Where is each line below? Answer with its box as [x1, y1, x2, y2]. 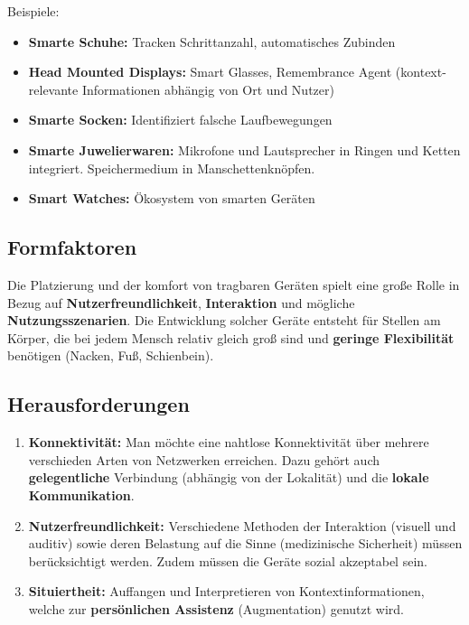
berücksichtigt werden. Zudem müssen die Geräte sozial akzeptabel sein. [28, 551, 427, 570]
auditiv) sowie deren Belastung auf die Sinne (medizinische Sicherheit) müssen [28, 534, 463, 553]
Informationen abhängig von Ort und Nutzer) [81, 79, 334, 98]
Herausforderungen [7, 390, 190, 418]
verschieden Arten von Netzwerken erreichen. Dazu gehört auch [28, 450, 380, 469]
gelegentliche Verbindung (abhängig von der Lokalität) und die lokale [28, 468, 429, 487]
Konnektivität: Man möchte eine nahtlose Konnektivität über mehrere [28, 433, 429, 452]
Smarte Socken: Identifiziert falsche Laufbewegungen [28, 110, 333, 129]
